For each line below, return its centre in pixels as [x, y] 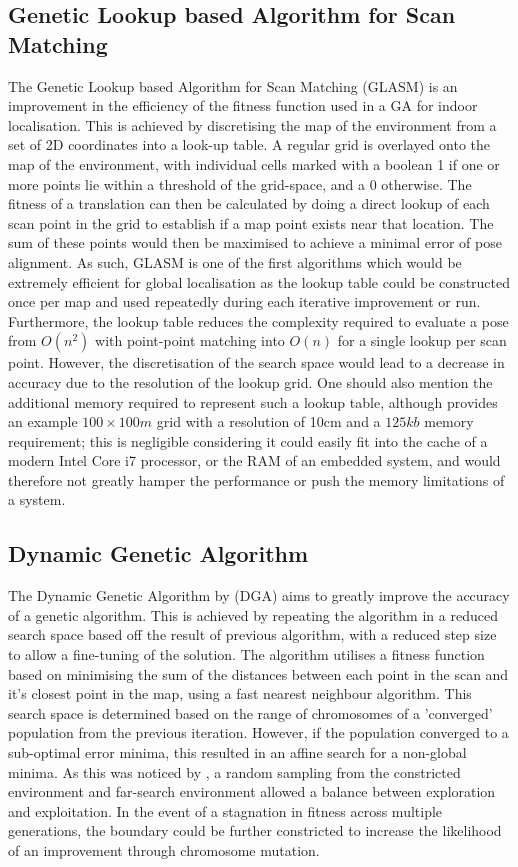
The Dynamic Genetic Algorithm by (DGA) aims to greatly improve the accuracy [259, 595]
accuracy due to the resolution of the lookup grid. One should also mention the [250, 381]
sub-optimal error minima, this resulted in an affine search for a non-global [237, 752]
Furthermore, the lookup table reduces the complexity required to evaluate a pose [258, 320]
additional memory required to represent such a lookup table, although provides [253, 401]
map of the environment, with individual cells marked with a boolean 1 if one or [254, 163]
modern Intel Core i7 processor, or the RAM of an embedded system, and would [254, 460]
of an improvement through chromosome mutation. [164, 849]
